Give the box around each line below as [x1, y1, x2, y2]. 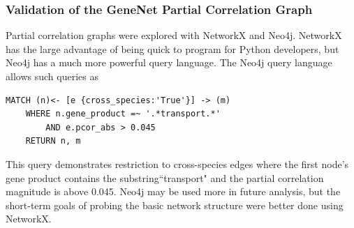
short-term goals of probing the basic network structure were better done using [6, 197, 344, 212]
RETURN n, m [25, 136, 81, 146]
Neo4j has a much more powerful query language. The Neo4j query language [6, 55, 332, 70]
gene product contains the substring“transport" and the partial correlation [6, 170, 324, 185]
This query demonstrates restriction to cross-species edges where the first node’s [6, 156, 349, 171]
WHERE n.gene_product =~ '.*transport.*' [25, 109, 221, 119]
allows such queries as [6, 69, 98, 83]
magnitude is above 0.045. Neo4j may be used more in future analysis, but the [6, 184, 341, 199]
